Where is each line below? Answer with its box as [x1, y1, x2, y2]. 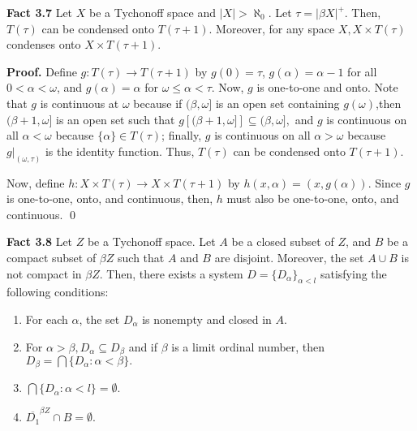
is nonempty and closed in [142, 310, 272, 327]
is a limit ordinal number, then [171, 338, 325, 355]
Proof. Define [6, 62, 77, 80]
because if [133, 94, 183, 111]
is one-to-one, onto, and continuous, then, [6, 190, 213, 207]
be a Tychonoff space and [88, 4, 216, 20]
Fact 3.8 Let [6, 233, 73, 250]
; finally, [161, 127, 202, 144]
